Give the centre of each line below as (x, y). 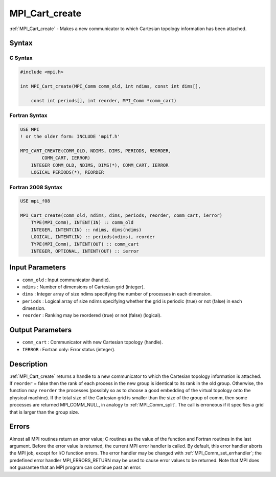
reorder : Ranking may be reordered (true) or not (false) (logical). (92, 315)
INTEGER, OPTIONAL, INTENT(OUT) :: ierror (85, 251)
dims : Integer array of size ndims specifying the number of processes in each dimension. (117, 294)
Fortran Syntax (28, 116)
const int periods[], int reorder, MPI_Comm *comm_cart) (104, 100)
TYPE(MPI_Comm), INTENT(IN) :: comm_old (82, 223)
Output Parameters (40, 330)
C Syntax (21, 58)
